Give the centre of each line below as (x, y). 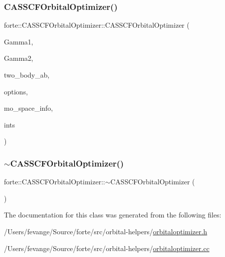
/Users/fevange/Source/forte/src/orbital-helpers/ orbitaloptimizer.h (106, 231)
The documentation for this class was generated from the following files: (113, 215)
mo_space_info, (29, 108)
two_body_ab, (27, 75)
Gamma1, (19, 41)
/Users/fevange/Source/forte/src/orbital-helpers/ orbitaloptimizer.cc (107, 248)
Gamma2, (19, 58)
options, (16, 91)
